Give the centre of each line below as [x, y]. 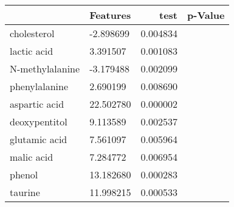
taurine [25, 192]
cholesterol [32, 33]
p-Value [206, 15]
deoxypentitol [39, 121]
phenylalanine [39, 86]
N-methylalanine [45, 68]
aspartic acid [37, 104]
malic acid [32, 157]
